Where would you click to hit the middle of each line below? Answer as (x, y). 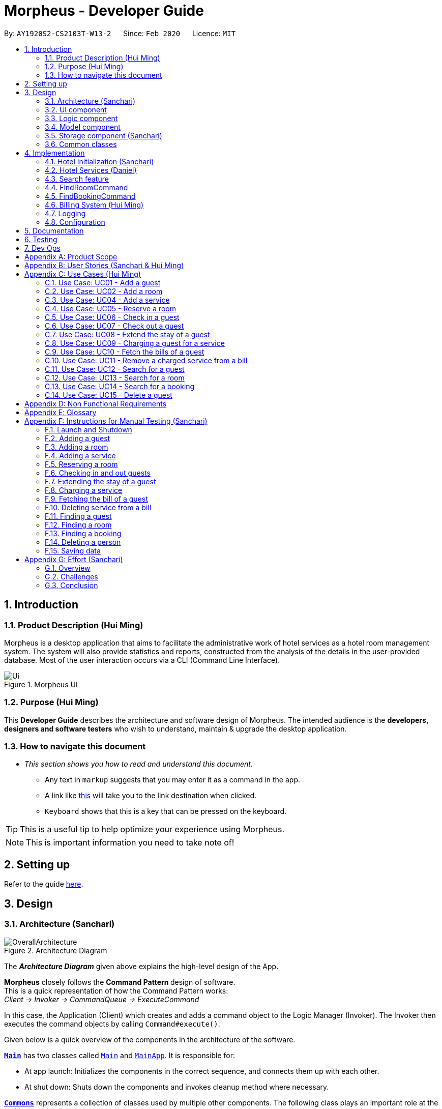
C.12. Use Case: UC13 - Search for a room (115, 377)
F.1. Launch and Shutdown (89, 429)
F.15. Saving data (73, 550)
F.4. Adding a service (80, 455)
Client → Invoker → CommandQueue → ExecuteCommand (102, 999)
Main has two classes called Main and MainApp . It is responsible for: (120, 1055)
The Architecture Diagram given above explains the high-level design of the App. (141, 966)
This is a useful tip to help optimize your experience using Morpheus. (152, 829)
